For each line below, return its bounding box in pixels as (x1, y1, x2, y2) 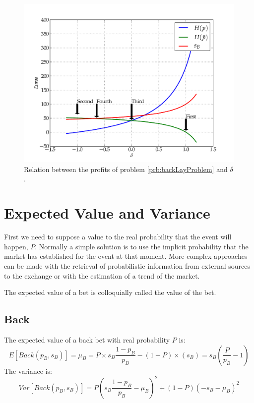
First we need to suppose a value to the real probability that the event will (4, 231, 232, 242)
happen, (4, 241, 28, 251)
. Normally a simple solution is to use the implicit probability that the (35, 241, 249, 251)
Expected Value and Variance (4, 203, 210, 223)
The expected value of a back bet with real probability (4, 334, 170, 345)
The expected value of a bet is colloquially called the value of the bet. (4, 287, 216, 297)
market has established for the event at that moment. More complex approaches (4, 251, 248, 261)
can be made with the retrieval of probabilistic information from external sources (4, 260, 250, 271)
